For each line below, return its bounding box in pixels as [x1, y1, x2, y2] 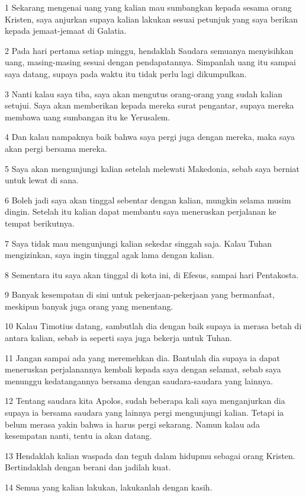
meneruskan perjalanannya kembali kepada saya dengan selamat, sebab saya [5, 363, 281, 375]
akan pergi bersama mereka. [5, 142, 107, 154]
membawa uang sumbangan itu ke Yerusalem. [5, 110, 170, 123]
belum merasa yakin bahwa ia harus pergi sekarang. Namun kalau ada [5, 418, 260, 430]
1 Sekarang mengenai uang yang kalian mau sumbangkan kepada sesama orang [5, 1, 292, 13]
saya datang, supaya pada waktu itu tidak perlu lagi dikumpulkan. [5, 67, 247, 79]
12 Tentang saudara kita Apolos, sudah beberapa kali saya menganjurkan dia [5, 394, 285, 407]
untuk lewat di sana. [5, 174, 79, 186]
